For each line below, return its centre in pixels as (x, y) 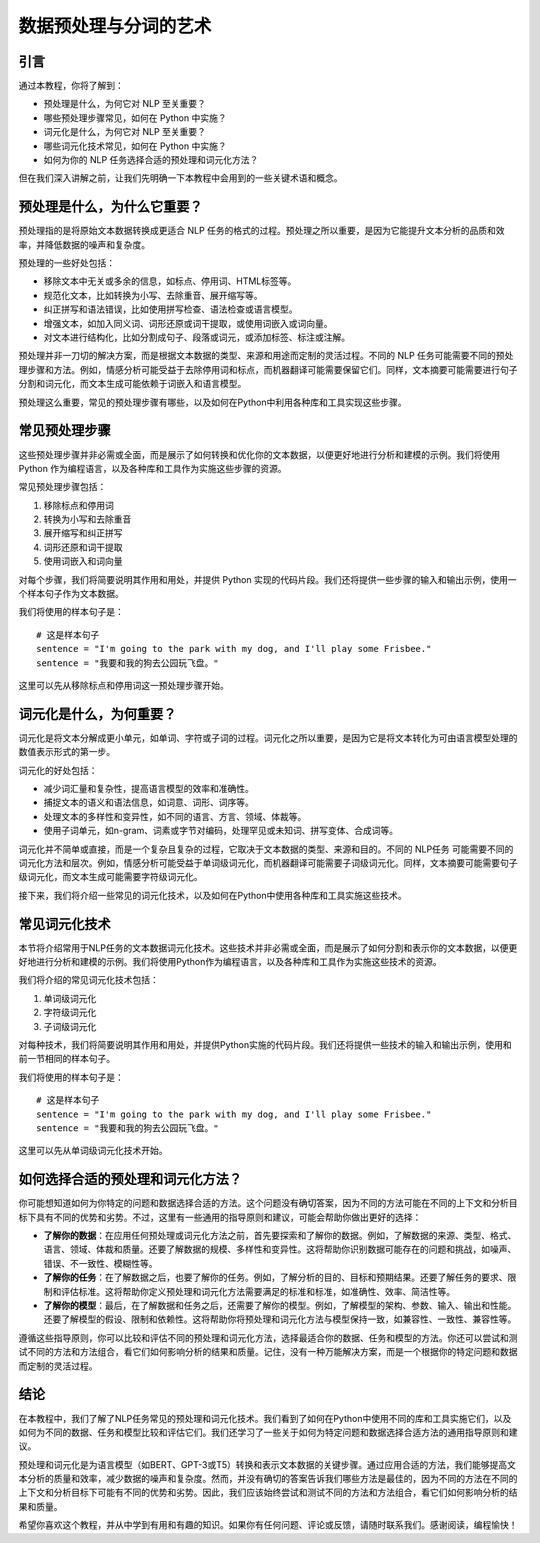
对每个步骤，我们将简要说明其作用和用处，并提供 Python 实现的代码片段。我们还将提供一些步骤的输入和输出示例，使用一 (267, 579)
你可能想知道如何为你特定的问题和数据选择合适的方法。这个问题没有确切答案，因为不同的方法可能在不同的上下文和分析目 (268, 1203)
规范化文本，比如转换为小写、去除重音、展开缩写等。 (153, 295)
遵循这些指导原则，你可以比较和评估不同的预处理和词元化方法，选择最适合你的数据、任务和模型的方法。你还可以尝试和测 (268, 1337)
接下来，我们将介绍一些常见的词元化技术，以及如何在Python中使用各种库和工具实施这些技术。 (212, 895)
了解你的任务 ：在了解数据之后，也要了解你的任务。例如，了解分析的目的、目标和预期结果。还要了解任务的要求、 (275, 1277)
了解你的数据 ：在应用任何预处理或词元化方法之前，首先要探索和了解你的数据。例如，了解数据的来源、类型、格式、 (280, 1236)
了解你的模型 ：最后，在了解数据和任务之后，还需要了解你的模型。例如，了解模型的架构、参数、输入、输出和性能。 (280, 1306)
